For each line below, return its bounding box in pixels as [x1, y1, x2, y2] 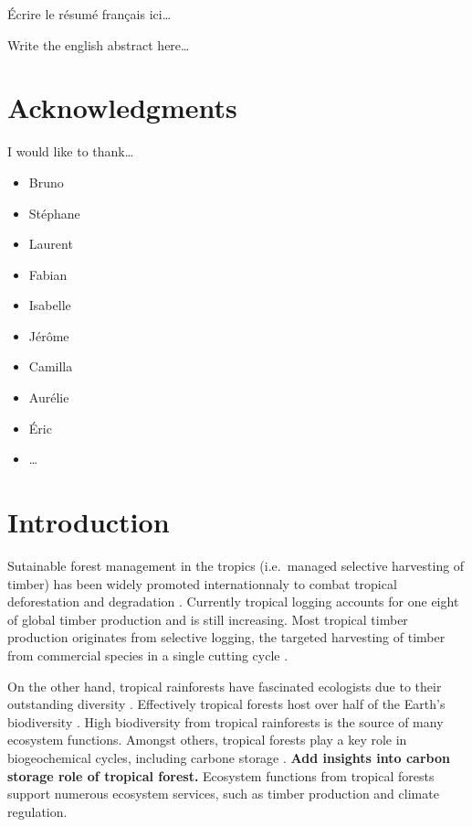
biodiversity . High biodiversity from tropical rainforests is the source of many [7, 712, 444, 731]
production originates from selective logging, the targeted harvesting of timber [7, 628, 446, 647]
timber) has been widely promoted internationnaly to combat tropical [7, 574, 397, 593]
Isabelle [28, 295, 71, 315]
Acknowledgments [7, 89, 237, 126]
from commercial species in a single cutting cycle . [7, 645, 288, 664]
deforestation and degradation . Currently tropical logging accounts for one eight [7, 592, 459, 611]
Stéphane [28, 203, 80, 222]
